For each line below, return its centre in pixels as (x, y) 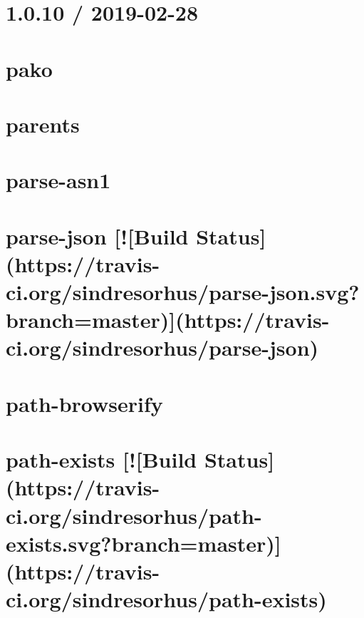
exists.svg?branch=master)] (144, 543)
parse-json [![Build (97, 236)
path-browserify (84, 403)
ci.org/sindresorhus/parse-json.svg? (183, 292)
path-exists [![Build (102, 459)
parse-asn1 (58, 180)
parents (43, 124)
